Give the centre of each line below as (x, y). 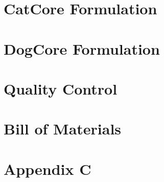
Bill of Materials (63, 129)
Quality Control (61, 88)
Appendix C (48, 168)
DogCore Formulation (82, 48)
